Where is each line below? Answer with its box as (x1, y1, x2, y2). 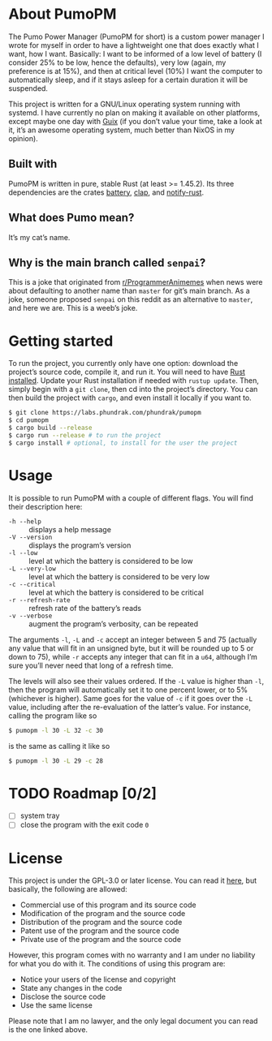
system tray (19, 811, 60, 820)
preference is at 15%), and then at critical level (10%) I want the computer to (8, 66, 263, 75)
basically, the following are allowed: (8, 884, 127, 894)
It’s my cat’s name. (8, 232, 71, 242)
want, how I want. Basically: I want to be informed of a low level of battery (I (8, 49, 262, 58)
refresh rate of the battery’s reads (28, 603, 142, 613)
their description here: (8, 501, 83, 511)
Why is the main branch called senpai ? (8, 256, 206, 269)
